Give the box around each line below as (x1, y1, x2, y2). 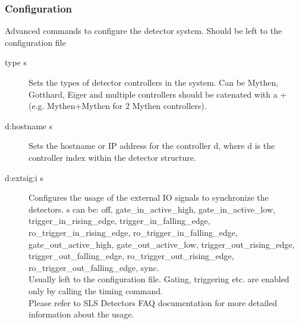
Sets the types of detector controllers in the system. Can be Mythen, (29, 76, 279, 88)
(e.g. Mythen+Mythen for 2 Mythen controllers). (29, 99, 207, 112)
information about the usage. (29, 308, 134, 320)
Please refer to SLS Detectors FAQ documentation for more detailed (29, 296, 277, 309)
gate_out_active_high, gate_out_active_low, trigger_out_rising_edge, (29, 238, 295, 250)
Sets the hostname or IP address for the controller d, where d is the (29, 139, 275, 152)
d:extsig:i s (5, 171, 44, 183)
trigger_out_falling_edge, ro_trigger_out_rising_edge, (29, 250, 234, 262)
